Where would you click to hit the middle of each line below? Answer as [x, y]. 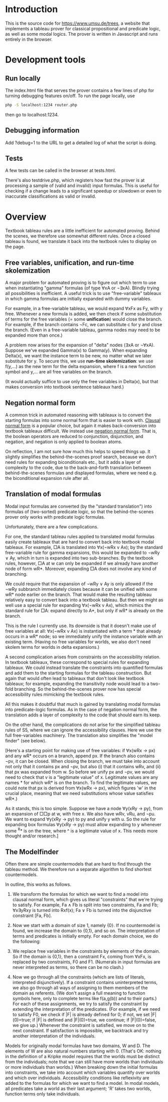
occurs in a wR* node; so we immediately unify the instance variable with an [84, 636]
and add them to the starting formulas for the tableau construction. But [78, 673]
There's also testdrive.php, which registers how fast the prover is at [75, 180]
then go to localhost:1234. [32, 114]
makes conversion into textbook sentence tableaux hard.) [65, 387]
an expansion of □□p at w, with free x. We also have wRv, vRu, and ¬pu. [80, 814]
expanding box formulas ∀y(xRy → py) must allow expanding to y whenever [83, 824]
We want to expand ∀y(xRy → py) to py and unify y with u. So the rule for [81, 819]
